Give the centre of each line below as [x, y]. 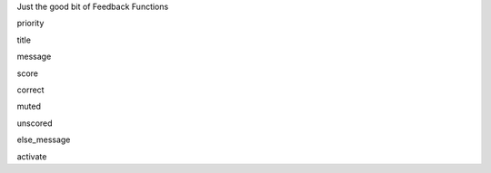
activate [32, 156]
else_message [44, 139]
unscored [35, 123]
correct [30, 90]
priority [30, 24]
